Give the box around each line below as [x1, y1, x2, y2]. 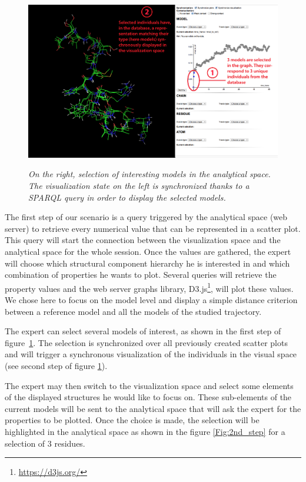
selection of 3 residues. [5, 437, 85, 449]
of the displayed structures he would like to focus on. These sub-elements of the [5, 391, 292, 403]
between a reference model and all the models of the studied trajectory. [5, 305, 262, 317]
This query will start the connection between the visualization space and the [5, 234, 281, 246]
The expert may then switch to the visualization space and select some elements [5, 379, 294, 391]
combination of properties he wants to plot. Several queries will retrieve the [5, 268, 277, 281]
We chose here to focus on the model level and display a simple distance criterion [5, 294, 298, 306]
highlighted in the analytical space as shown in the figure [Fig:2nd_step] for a [5, 425, 285, 437]
